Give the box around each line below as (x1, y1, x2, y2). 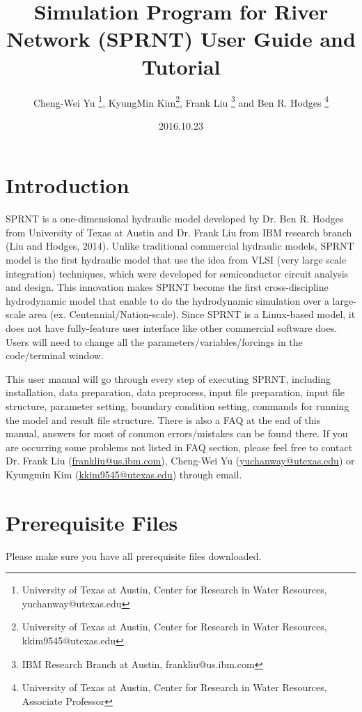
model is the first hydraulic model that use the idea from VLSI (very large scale (6, 252, 347, 267)
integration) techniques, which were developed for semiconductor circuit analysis (6, 266, 349, 280)
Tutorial (141, 52, 221, 80)
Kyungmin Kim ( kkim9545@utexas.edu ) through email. (6, 467, 242, 481)
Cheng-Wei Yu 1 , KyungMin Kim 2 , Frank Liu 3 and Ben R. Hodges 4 (33, 93, 329, 109)
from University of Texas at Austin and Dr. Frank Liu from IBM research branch (6, 225, 352, 239)
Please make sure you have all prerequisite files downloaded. (6, 548, 262, 563)
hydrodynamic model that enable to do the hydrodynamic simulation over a (6, 293, 329, 308)
